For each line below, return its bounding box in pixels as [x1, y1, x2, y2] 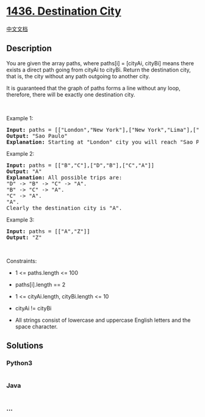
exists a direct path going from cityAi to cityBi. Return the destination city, [6, 66, 191, 73]
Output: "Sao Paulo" [6, 132, 68, 139]
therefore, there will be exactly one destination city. [6, 90, 135, 98]
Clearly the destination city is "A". [6, 205, 123, 211]
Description [6, 43, 52, 54]
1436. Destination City [6, 4, 121, 18]
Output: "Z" [6, 234, 42, 241]
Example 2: [6, 150, 35, 157]
